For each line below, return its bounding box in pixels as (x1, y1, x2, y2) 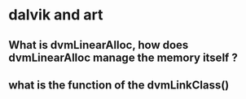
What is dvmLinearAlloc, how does (8, 38, 189, 52)
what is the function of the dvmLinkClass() (8, 78, 230, 92)
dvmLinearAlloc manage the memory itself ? (8, 50, 238, 64)
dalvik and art (8, 6, 103, 24)
